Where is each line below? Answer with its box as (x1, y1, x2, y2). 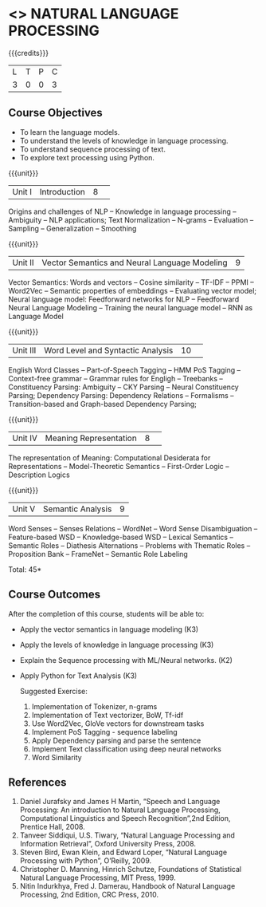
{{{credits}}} (8, 48, 49, 57)
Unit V (12, 503, 36, 515)
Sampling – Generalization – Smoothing (8, 223, 137, 233)
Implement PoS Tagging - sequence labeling (31, 727, 178, 736)
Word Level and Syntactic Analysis (43, 345, 174, 356)
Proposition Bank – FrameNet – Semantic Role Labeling (8, 549, 189, 558)
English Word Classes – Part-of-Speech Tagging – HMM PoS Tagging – (8, 365, 241, 375)
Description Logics (8, 470, 70, 479)
